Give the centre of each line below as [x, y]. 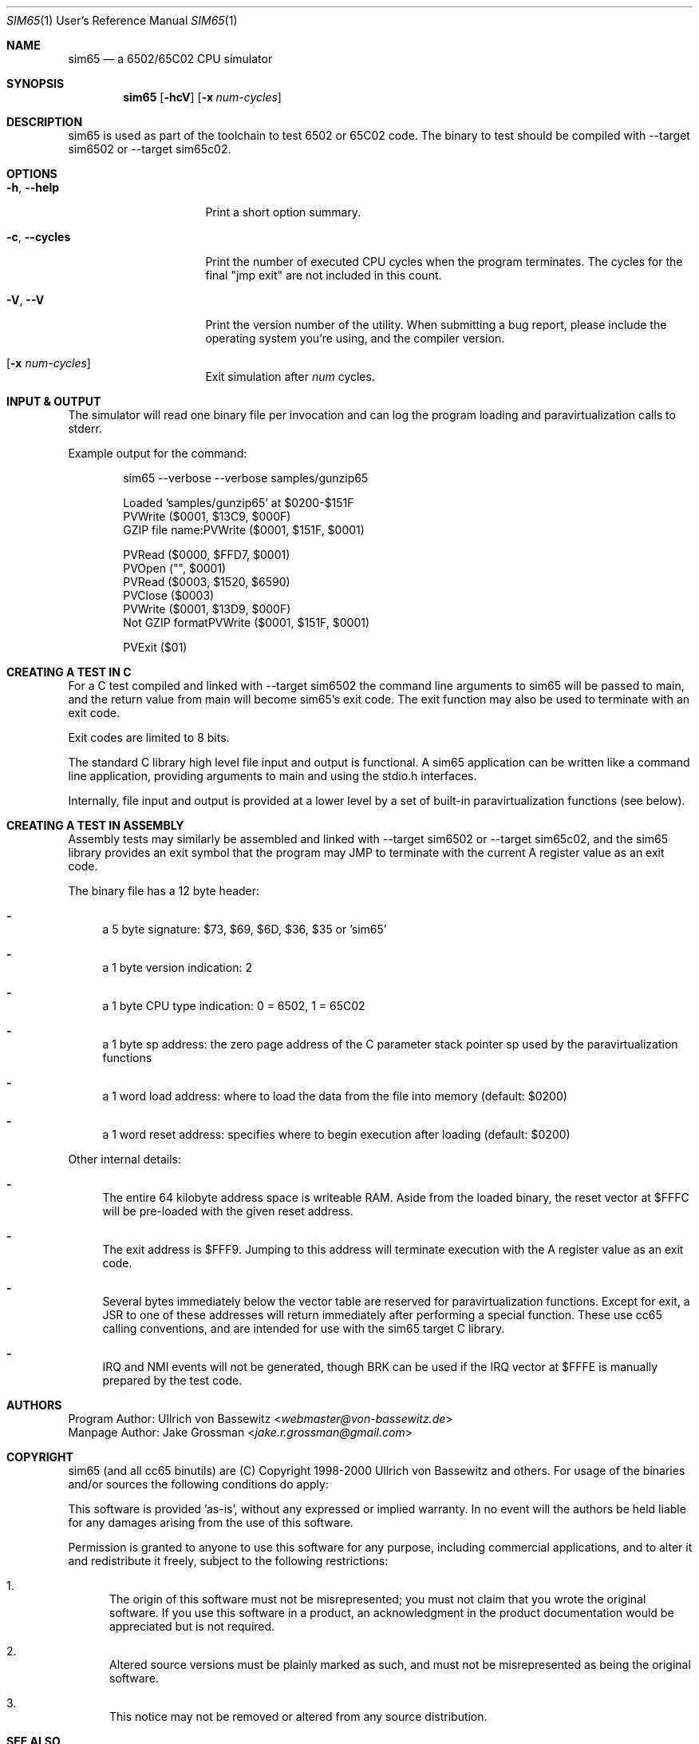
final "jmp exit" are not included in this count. [324, 275]
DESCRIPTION [45, 122]
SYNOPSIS [36, 83]
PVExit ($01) [155, 647]
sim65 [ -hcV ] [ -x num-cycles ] [202, 97]
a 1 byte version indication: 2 [177, 967]
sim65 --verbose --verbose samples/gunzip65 [246, 478]
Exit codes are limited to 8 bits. [149, 737]
